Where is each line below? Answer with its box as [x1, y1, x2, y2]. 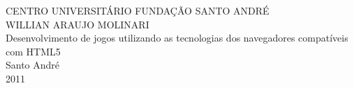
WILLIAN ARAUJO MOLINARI [6, 17, 149, 31]
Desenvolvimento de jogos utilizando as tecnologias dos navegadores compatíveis [6, 30, 348, 45]
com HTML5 [6, 44, 61, 58]
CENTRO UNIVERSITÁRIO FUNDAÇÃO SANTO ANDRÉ [6, 3, 270, 17]
